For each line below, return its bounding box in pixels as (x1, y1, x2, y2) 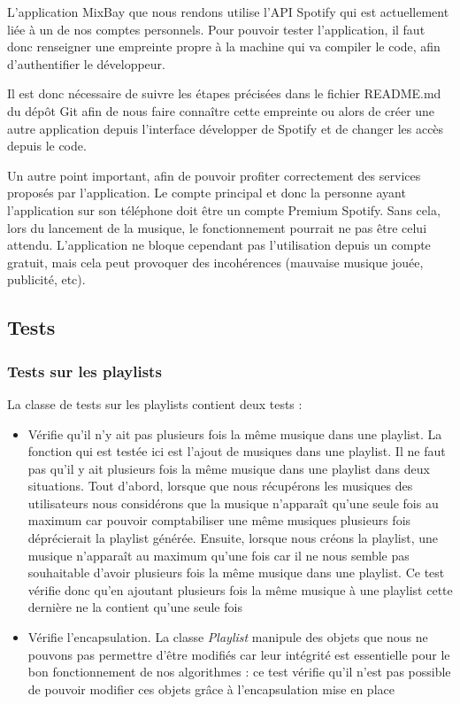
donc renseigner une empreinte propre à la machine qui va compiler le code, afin (7, 37, 441, 56)
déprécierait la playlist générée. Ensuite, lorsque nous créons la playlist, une (27, 529, 439, 547)
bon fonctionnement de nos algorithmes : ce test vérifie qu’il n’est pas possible (27, 662, 451, 681)
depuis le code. (7, 136, 87, 155)
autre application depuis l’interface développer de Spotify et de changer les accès (7, 119, 444, 137)
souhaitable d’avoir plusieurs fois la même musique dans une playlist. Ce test (27, 563, 445, 582)
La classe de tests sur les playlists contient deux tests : (7, 394, 303, 413)
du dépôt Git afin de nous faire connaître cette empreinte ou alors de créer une (7, 101, 435, 120)
